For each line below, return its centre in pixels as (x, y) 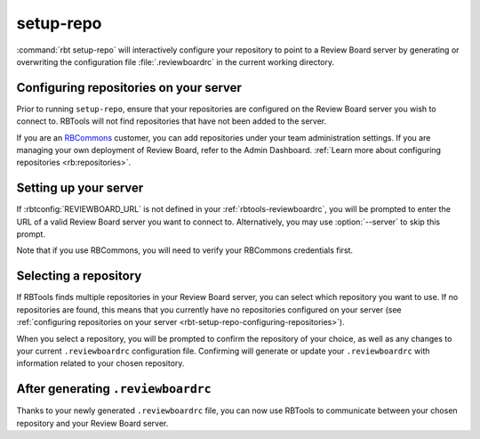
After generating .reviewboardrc (114, 389)
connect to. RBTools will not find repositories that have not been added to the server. (172, 121)
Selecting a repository (79, 276)
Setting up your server (80, 188)
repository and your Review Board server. (92, 423)
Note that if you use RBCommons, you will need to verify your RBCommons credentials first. (185, 250)
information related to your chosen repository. (100, 363)
